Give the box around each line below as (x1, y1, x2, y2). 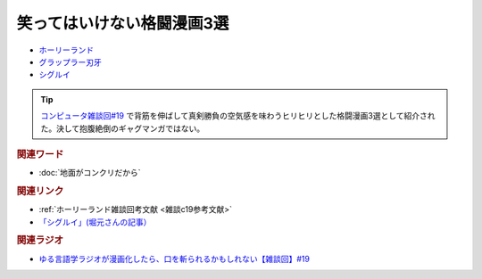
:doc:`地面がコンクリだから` (38, 168, 142, 178)
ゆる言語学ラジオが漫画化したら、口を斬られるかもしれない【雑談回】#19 (38, 253, 310, 264)
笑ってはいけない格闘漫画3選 (16, 13, 229, 33)
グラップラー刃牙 (38, 56, 102, 67)
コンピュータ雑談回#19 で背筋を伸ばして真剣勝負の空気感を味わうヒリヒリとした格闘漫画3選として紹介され (40, 111, 436, 121)
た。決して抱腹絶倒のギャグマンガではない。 (40, 123, 205, 134)
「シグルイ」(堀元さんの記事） (38, 217, 152, 227)
